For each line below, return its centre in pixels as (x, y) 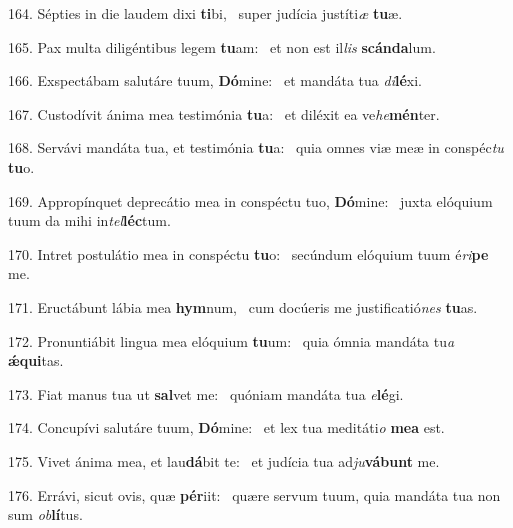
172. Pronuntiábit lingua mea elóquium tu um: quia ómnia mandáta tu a (231, 340)
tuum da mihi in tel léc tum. (89, 220)
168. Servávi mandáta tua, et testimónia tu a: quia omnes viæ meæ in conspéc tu (256, 147)
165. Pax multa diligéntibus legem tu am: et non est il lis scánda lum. (222, 46)
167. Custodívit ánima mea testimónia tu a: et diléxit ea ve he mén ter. (224, 113)
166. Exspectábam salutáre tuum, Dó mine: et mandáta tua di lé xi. (215, 80)
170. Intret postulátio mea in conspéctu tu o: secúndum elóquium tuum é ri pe (248, 253)
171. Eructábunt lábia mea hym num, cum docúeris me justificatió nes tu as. (243, 306)
